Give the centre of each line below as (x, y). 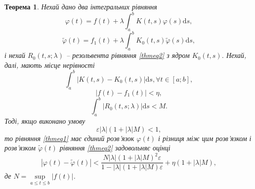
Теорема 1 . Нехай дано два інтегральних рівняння (81, 6)
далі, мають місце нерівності (50, 65)
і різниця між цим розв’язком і (205, 138)
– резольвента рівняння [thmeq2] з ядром (128, 55)
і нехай (15, 55)
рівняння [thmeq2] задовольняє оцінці (115, 148)
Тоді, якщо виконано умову (45, 120)
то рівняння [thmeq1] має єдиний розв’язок (69, 138)
